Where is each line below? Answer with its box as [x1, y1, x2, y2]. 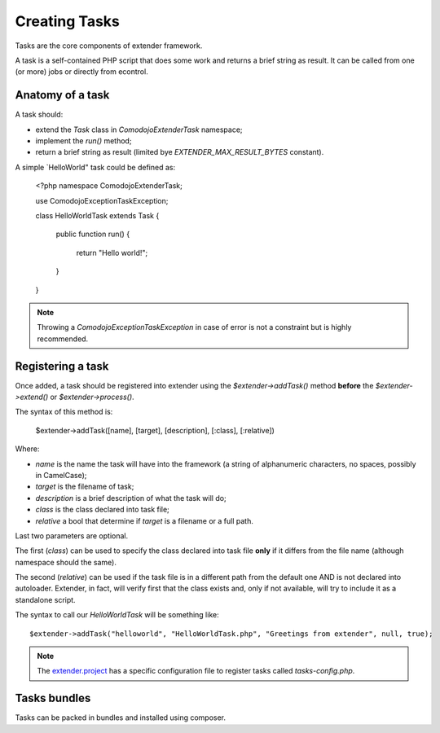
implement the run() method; [35, 136, 132, 146]
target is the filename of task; [35, 481, 134, 492]
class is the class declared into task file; [35, 505, 170, 515]
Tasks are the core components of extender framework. [15, 41, 203, 50]
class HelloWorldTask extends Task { [35, 210, 160, 220]
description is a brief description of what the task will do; [35, 493, 227, 503]
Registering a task [15, 359, 109, 373]
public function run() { [55, 229, 130, 239]
